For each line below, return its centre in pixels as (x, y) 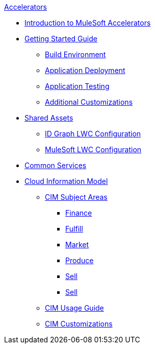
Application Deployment (85, 70)
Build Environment (75, 54)
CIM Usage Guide (74, 308)
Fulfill (74, 229)
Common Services (56, 165)
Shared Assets (49, 118)
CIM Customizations (79, 324)
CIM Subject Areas (76, 197)
